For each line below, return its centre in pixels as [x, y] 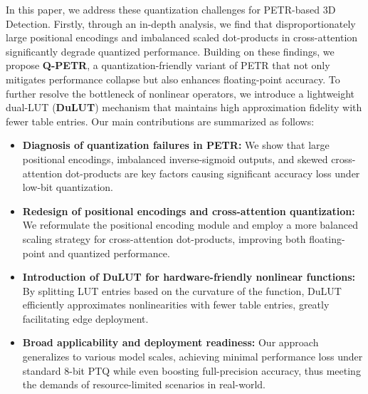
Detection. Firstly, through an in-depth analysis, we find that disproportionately [181, 23]
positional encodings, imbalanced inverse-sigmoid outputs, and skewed [175, 159]
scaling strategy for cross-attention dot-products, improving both [164, 238]
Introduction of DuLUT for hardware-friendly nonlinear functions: [189, 277]
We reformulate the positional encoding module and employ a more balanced [190, 225]
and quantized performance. [109, 253]
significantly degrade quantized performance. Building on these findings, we [170, 51]
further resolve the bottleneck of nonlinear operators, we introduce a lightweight [180, 93]
